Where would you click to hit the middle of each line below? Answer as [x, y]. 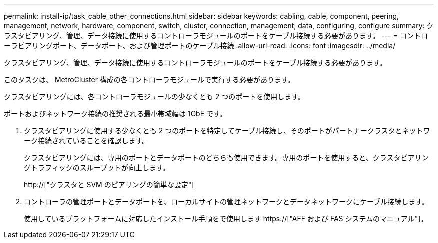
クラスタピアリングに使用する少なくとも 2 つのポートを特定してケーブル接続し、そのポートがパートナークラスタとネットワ [227, 131]
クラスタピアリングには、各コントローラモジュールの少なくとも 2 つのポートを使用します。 [154, 97]
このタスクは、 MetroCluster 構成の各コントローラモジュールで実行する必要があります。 [149, 80]
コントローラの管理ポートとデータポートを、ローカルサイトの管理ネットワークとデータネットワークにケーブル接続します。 [226, 202]
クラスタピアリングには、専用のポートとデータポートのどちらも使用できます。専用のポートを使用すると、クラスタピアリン [226, 158]
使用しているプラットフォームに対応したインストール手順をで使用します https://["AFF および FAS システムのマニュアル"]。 [226, 219]
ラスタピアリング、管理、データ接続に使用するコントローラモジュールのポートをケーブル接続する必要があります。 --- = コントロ [216, 36]
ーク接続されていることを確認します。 [87, 141]
